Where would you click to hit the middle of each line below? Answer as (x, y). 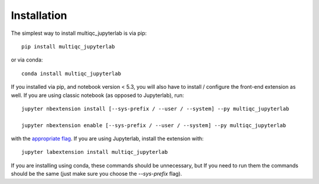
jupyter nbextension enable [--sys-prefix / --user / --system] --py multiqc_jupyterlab (154, 125)
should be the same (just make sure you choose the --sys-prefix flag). (97, 174)
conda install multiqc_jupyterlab (71, 73)
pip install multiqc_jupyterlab (68, 46)
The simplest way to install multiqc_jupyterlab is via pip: (79, 33)
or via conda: (27, 60)
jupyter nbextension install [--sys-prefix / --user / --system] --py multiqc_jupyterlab (155, 109)
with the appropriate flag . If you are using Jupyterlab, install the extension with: (107, 138)
